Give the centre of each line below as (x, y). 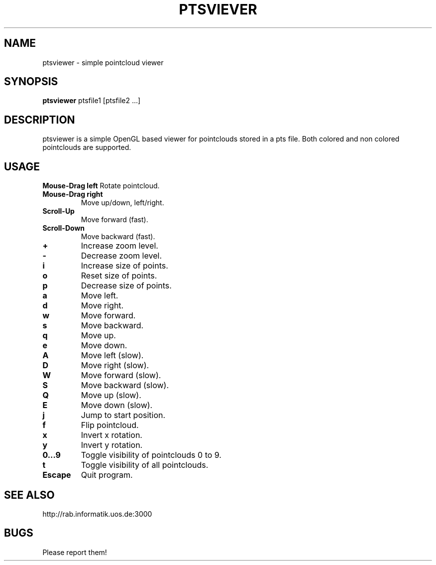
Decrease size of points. (126, 286)
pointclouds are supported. (87, 147)
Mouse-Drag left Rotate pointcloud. (101, 186)
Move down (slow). (117, 405)
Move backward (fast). (118, 237)
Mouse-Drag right (73, 194)
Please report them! (75, 552)
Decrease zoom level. (121, 256)
